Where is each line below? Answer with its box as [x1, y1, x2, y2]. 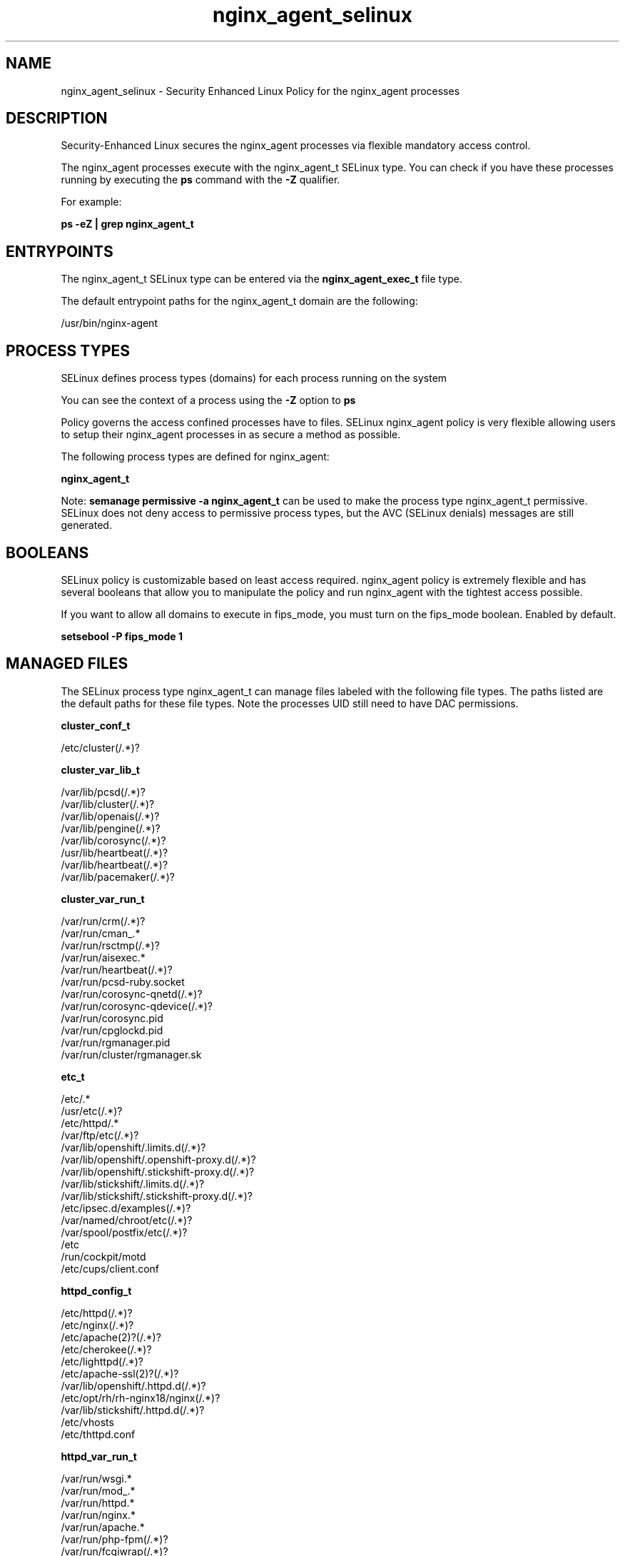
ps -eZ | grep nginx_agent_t [61, 218, 194, 231]
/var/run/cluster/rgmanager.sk [61, 1048, 202, 1061]
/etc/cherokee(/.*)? [61, 1343, 152, 1355]
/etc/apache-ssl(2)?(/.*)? [61, 1367, 179, 1380]
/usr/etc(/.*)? [61, 1104, 123, 1117]
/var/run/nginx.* [61, 1508, 136, 1521]
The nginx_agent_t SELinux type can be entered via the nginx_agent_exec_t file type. [61, 273, 463, 286]
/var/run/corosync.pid [61, 1011, 163, 1024]
